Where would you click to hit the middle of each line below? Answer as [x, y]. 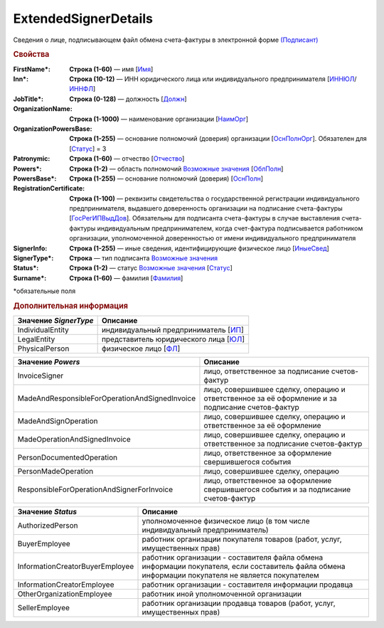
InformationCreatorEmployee [66, 585]
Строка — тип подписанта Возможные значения [144, 258]
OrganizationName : [43, 109]
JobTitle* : [28, 99]
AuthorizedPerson [48, 526]
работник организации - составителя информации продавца [247, 585]
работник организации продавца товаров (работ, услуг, [239, 603]
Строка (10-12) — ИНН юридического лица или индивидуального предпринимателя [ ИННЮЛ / [213, 79]
